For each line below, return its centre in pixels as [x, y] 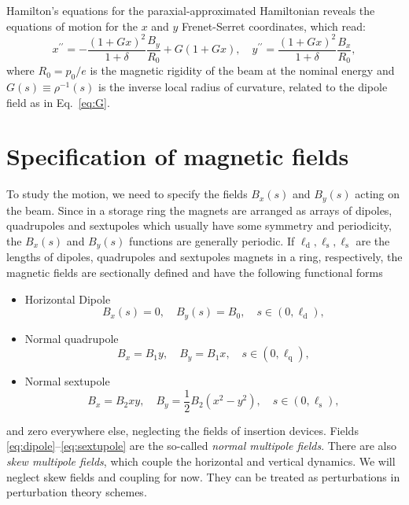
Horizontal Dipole [68, 299]
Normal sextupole [67, 381]
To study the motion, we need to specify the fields [127, 194]
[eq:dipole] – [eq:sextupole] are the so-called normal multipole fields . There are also [202, 446]
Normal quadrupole [72, 338]
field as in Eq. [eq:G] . [58, 102]
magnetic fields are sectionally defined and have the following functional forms [195, 272]
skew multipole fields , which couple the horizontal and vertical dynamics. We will [201, 461]
